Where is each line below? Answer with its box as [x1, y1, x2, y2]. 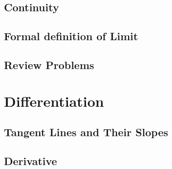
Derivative [4, 153, 57, 168]
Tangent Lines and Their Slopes [4, 124, 169, 140]
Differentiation [4, 91, 104, 111]
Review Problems [4, 57, 94, 72]
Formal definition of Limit [4, 28, 138, 44]
